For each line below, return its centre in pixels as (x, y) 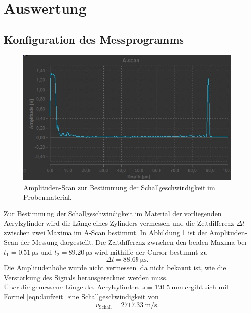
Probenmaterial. (48, 197)
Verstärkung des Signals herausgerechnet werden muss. (86, 277)
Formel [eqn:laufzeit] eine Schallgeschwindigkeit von (81, 296)
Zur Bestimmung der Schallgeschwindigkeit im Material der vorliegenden (113, 213)
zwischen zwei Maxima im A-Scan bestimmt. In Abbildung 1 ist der (106, 232)
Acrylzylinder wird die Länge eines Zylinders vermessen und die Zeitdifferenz (119, 223)
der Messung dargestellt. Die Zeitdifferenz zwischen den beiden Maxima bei (133, 242)
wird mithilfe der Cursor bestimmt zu (151, 252)
